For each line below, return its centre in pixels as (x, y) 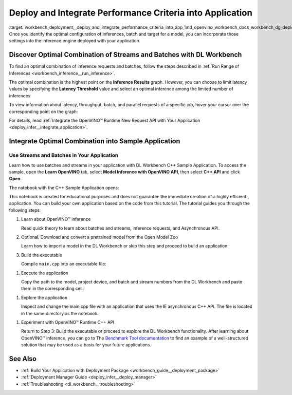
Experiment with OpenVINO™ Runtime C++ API (68, 322)
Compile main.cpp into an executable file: (64, 264)
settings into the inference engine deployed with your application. (75, 41)
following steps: (25, 210)
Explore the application (44, 298)
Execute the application (45, 273)
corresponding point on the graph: (43, 112)
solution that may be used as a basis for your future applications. (86, 345)
